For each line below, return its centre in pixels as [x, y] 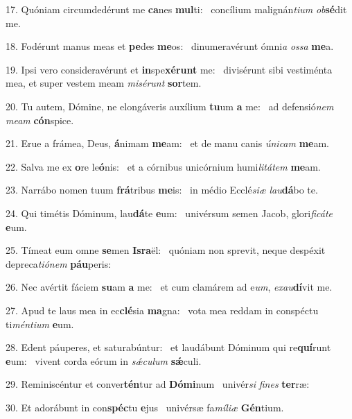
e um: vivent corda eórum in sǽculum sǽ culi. [104, 360]
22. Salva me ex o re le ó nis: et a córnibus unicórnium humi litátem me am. [163, 166]
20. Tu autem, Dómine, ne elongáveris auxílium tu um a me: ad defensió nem [170, 106]
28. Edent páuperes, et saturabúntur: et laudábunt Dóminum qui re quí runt [168, 347]
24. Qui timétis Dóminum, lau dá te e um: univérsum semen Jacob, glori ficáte [169, 213]
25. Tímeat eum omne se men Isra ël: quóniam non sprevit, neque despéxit [166, 250]
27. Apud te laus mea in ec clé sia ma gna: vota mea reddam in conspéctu [162, 310]
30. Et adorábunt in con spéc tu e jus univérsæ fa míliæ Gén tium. [145, 407]
